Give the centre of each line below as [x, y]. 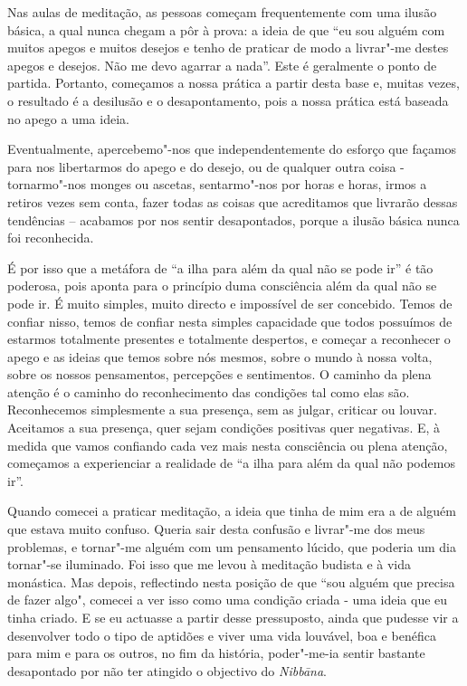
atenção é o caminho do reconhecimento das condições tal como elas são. [209, 391]
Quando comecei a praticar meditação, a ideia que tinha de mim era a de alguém [232, 511]
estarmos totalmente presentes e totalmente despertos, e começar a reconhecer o [229, 339]
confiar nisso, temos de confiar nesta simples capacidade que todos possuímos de [230, 321]
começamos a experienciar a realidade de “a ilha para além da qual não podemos [231, 463]
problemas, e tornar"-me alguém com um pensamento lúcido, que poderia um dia [232, 546]
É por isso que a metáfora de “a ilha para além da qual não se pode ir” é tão [220, 267]
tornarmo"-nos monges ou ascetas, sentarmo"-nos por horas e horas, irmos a [217, 184]
